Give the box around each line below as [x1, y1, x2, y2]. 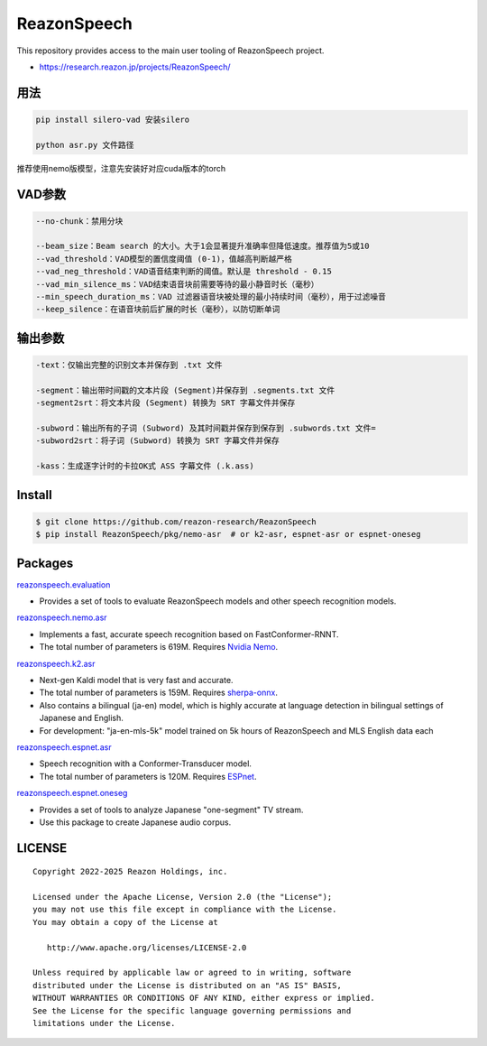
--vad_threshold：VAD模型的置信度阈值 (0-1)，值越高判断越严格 [35, 254, 292, 264]
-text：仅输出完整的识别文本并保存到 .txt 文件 [35, 360, 223, 370]
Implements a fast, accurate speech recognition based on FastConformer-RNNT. [39, 628, 339, 640]
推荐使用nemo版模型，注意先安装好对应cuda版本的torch [16, 162, 225, 173]
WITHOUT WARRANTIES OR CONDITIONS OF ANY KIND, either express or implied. [32, 993, 375, 1004]
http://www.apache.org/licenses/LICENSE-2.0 [46, 942, 247, 952]
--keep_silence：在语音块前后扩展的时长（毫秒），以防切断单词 [35, 304, 280, 315]
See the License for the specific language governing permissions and [32, 1005, 352, 1015]
